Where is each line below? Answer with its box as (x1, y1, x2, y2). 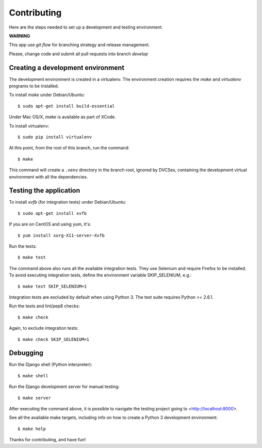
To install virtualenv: (9, 123, 49, 128)
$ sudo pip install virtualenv (17, 134, 92, 140)
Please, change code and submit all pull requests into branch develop (9, 51, 148, 57)
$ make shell (17, 373, 49, 378)
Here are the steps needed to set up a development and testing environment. (9, 24, 163, 30)
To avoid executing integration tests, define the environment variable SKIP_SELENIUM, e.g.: (9, 272, 192, 278)
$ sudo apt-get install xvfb (17, 210, 87, 216)
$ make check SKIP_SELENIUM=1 (17, 336, 90, 342)
